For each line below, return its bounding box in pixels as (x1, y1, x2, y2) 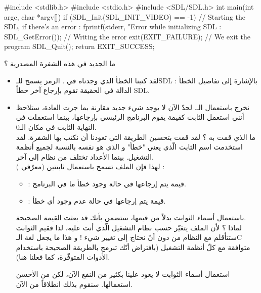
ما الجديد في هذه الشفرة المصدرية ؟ (4, 58, 116, 68)
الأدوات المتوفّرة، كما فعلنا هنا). (16, 252, 110, 262)
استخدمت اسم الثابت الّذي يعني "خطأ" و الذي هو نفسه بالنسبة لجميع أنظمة (16, 141, 243, 152)
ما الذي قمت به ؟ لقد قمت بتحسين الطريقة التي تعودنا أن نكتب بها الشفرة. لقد (16, 131, 256, 142)
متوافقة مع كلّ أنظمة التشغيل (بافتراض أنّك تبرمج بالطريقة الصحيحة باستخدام (16, 241, 250, 252)
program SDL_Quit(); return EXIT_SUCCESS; (4, 41, 155, 52)
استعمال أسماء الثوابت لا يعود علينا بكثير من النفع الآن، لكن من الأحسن (16, 269, 230, 279)
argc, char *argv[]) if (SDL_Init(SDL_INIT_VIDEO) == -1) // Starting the (4, 11, 245, 22)
